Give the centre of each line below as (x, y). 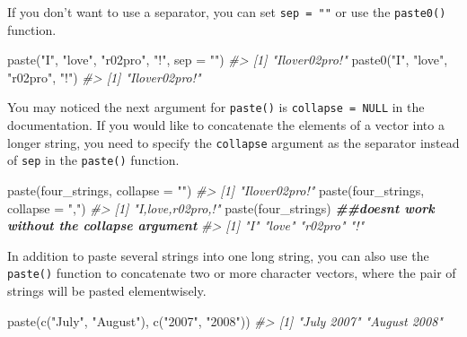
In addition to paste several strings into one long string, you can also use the (218, 255)
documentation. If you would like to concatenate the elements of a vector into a (226, 125)
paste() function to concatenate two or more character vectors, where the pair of (232, 273)
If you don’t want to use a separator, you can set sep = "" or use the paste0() (227, 12)
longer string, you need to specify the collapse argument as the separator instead (233, 142)
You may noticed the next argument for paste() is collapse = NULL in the (216, 107)
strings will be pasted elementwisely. (107, 291)
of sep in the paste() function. (93, 160)
